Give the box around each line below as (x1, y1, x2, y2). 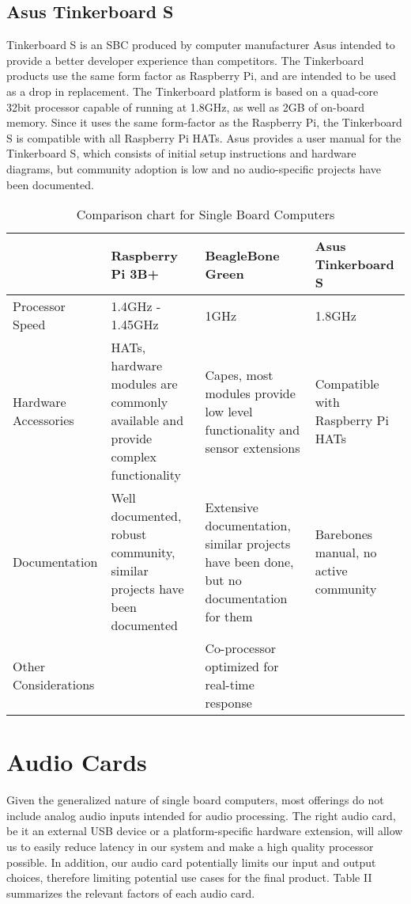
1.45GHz (111, 315, 159, 334)
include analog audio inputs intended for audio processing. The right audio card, (6, 807, 396, 823)
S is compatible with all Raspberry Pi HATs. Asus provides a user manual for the (6, 129, 402, 146)
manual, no (315, 543, 377, 562)
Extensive (205, 497, 258, 516)
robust (111, 525, 147, 544)
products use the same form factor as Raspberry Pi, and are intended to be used (6, 67, 397, 84)
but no (205, 570, 242, 589)
